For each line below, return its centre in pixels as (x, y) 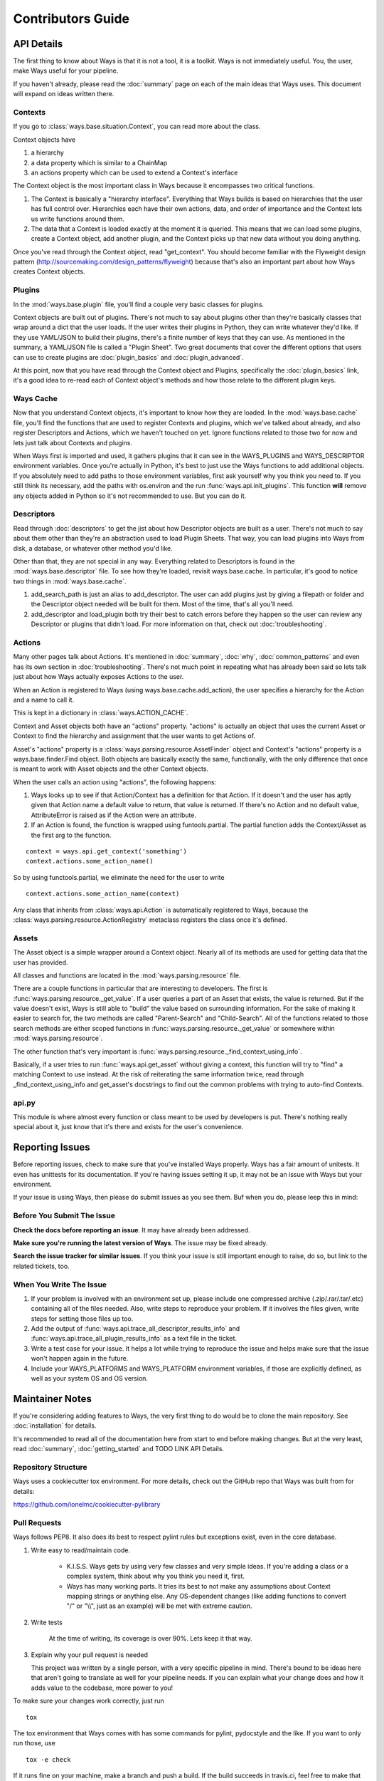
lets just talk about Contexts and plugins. (73, 442)
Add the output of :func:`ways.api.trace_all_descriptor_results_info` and (135, 1329)
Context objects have (44, 140)
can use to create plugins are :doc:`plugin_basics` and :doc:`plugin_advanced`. (129, 357)
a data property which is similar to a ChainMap (99, 162)
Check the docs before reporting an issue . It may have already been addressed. (132, 1230)
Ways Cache (36, 399)
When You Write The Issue (60, 1284)
